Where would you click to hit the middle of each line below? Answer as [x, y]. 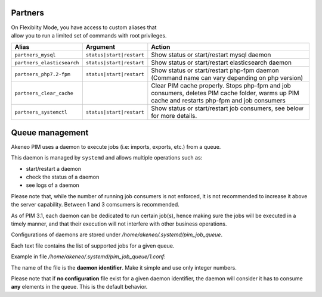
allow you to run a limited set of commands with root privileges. [89, 35]
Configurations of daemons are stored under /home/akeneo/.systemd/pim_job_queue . [117, 235]
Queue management [50, 132]
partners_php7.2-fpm [43, 74]
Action [161, 47]
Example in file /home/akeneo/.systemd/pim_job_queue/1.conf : [89, 257]
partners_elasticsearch [47, 62]
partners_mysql [35, 54]
